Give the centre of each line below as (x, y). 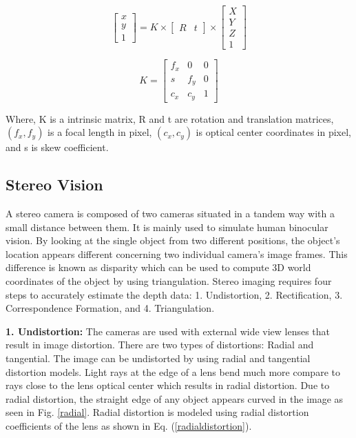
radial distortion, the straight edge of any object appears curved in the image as (175, 398)
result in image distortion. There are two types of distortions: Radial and (160, 345)
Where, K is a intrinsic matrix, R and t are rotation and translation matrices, (170, 118)
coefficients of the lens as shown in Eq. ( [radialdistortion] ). (129, 425)
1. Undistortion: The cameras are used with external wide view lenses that (168, 331)
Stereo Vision (54, 185)
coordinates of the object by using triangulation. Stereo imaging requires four (169, 280)
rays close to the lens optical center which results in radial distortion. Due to (168, 385)
